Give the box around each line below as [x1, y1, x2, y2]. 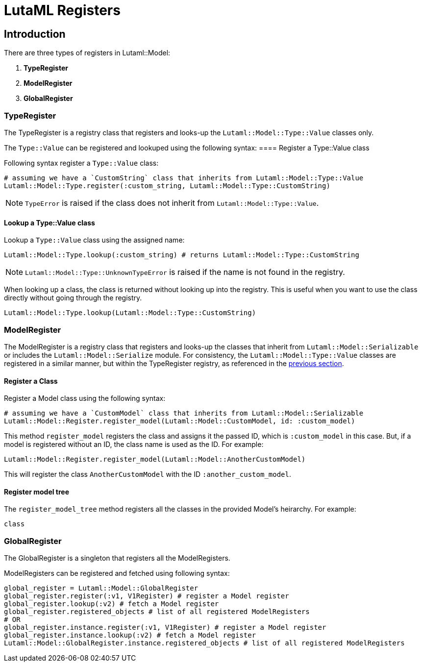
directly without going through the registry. [4, 294, 142, 302]
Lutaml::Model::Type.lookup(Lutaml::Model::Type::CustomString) [4, 309, 256, 317]
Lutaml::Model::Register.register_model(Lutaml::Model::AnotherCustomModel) [4, 455, 306, 464]
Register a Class [4, 376, 58, 385]
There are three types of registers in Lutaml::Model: [4, 49, 171, 57]
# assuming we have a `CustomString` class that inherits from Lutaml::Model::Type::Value [4, 173, 364, 182]
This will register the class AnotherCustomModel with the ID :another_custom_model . [4, 470, 292, 479]
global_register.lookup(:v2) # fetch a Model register [4, 600, 219, 608]
